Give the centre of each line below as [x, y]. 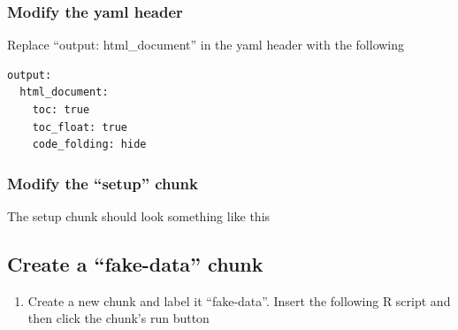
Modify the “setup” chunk [103, 183]
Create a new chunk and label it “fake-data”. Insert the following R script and [239, 300]
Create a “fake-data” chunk [135, 263]
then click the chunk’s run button [118, 318]
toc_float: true [80, 127]
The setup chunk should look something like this [139, 216]
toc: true [61, 110]
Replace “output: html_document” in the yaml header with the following [206, 45]
